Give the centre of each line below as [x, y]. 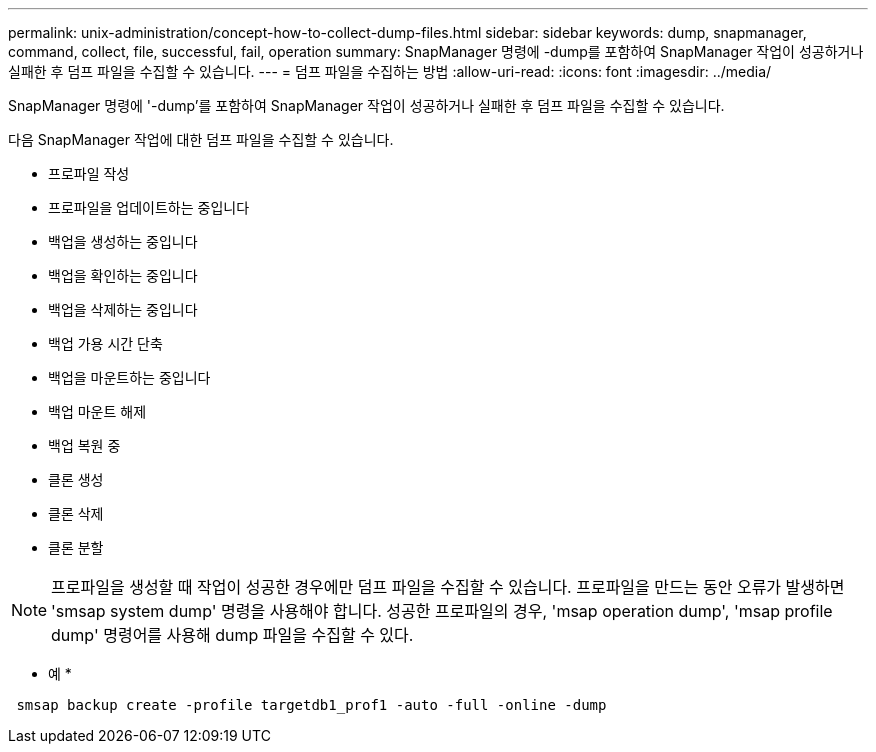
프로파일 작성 [89, 173]
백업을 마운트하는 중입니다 [129, 377]
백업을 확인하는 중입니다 [123, 275]
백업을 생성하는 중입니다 [123, 241]
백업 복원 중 [84, 445]
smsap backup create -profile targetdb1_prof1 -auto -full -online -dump [311, 705]
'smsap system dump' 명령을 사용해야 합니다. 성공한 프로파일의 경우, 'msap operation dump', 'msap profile [442, 611]
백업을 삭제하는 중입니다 [123, 309]
